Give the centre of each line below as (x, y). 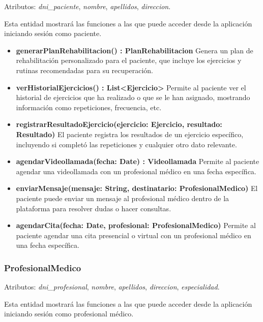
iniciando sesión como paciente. (53, 33)
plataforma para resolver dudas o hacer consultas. (94, 208)
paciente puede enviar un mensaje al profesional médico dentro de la (123, 198)
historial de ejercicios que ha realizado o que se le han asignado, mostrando (133, 97)
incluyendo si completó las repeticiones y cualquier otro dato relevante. (126, 144)
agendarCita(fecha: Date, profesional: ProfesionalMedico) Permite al (136, 225)
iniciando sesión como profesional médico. (69, 314)
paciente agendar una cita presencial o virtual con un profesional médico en (134, 235)
